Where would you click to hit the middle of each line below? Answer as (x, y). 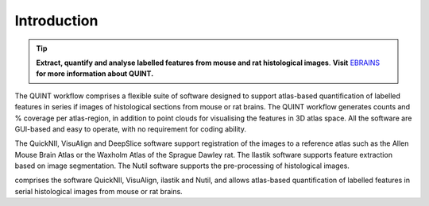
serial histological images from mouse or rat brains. (99, 191)
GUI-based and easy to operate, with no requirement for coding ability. (130, 129)
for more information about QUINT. (95, 74)
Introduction (56, 21)
